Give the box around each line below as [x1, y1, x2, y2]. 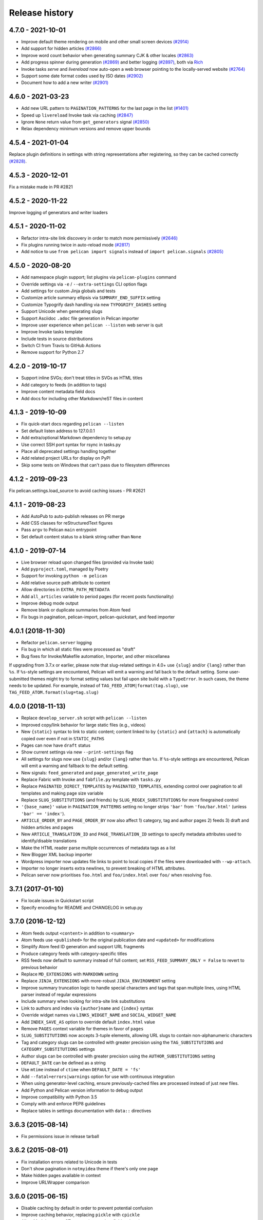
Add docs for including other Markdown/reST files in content [21, 395, 143, 401]
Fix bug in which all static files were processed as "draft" [21, 647, 136, 652]
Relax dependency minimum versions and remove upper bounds [21, 126, 151, 132]
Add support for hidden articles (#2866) [21, 45, 102, 51]
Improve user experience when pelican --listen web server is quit [21, 322, 163, 328]
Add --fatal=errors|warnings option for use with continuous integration [21, 1074, 175, 1079]
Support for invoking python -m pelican [21, 573, 107, 579]
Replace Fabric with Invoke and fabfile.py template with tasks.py [21, 776, 161, 782]
